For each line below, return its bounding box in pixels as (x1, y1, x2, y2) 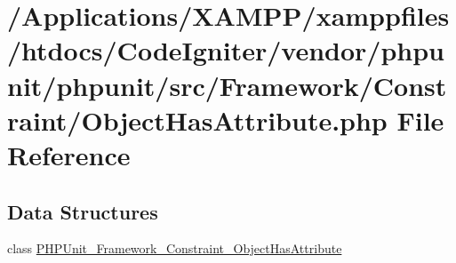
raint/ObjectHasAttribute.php (7, 101, 388, 138)
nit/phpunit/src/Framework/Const (7, 67, 447, 103)
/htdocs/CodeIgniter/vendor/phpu (7, 32, 444, 68)
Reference (7, 136, 131, 172)
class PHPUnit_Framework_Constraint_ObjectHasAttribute (7, 239, 342, 258)
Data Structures (7, 197, 158, 225)
